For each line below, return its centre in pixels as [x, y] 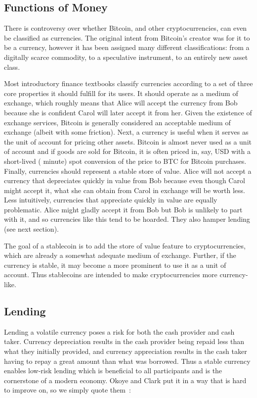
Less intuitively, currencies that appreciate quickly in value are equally [111, 200]
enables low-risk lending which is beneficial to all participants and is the [113, 371]
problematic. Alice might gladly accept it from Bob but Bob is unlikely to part [123, 209]
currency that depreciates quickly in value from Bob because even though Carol [125, 180]
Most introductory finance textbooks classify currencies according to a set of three [128, 83]
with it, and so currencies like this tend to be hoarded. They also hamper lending [127, 219]
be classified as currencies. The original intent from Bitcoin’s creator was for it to [127, 37]
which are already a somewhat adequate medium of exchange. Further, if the [120, 255]
